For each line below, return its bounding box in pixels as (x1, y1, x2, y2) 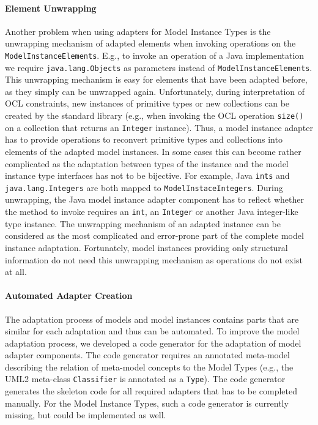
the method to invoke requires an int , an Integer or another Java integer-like (5, 205, 298, 218)
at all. (5, 265, 27, 278)
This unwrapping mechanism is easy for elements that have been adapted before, (5, 73, 308, 86)
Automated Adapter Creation (5, 289, 133, 302)
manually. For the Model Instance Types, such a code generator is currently (5, 396, 289, 409)
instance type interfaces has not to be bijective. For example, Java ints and (5, 169, 290, 182)
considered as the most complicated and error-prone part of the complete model (5, 229, 304, 242)
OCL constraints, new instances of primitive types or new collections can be (5, 97, 290, 110)
